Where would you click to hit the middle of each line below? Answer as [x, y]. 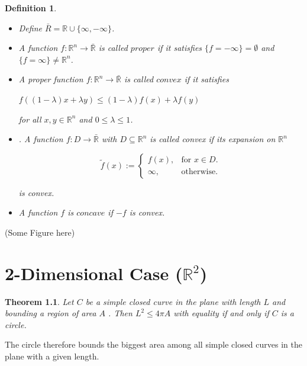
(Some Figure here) [40, 232]
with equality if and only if [221, 313]
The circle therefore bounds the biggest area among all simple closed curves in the [153, 344]
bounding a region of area [51, 313]
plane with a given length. [52, 356]
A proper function [51, 79]
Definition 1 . [31, 8]
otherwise [198, 172]
